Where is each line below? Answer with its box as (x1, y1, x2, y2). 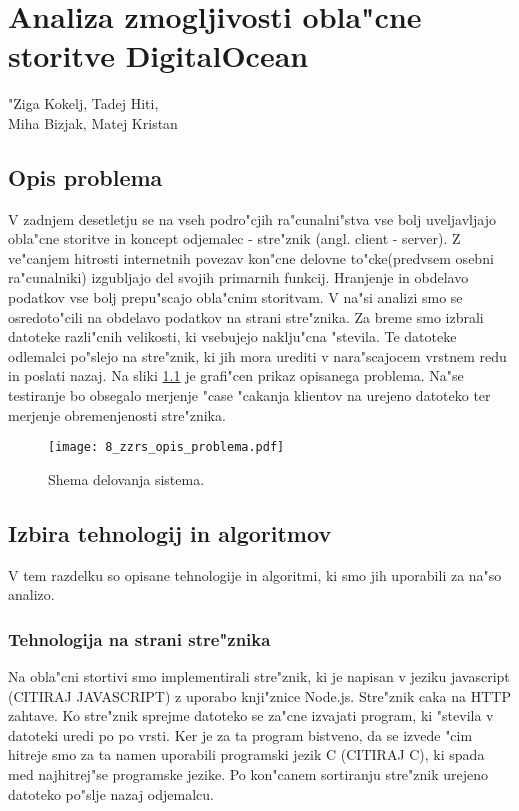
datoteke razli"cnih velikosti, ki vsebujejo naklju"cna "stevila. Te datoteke (8, 326, 457, 347)
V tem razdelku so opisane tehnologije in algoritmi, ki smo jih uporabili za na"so (8, 564, 502, 585)
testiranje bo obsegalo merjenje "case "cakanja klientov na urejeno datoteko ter (8, 385, 491, 406)
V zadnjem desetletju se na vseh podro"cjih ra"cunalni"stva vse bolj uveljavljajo (8, 208, 496, 229)
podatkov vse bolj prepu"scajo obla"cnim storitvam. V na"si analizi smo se (8, 287, 463, 308)
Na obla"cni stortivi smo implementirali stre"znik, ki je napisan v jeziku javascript (8, 666, 510, 687)
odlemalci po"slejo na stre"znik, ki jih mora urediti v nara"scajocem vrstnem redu (8, 345, 507, 366)
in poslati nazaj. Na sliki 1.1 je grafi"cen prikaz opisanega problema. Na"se (8, 365, 464, 386)
